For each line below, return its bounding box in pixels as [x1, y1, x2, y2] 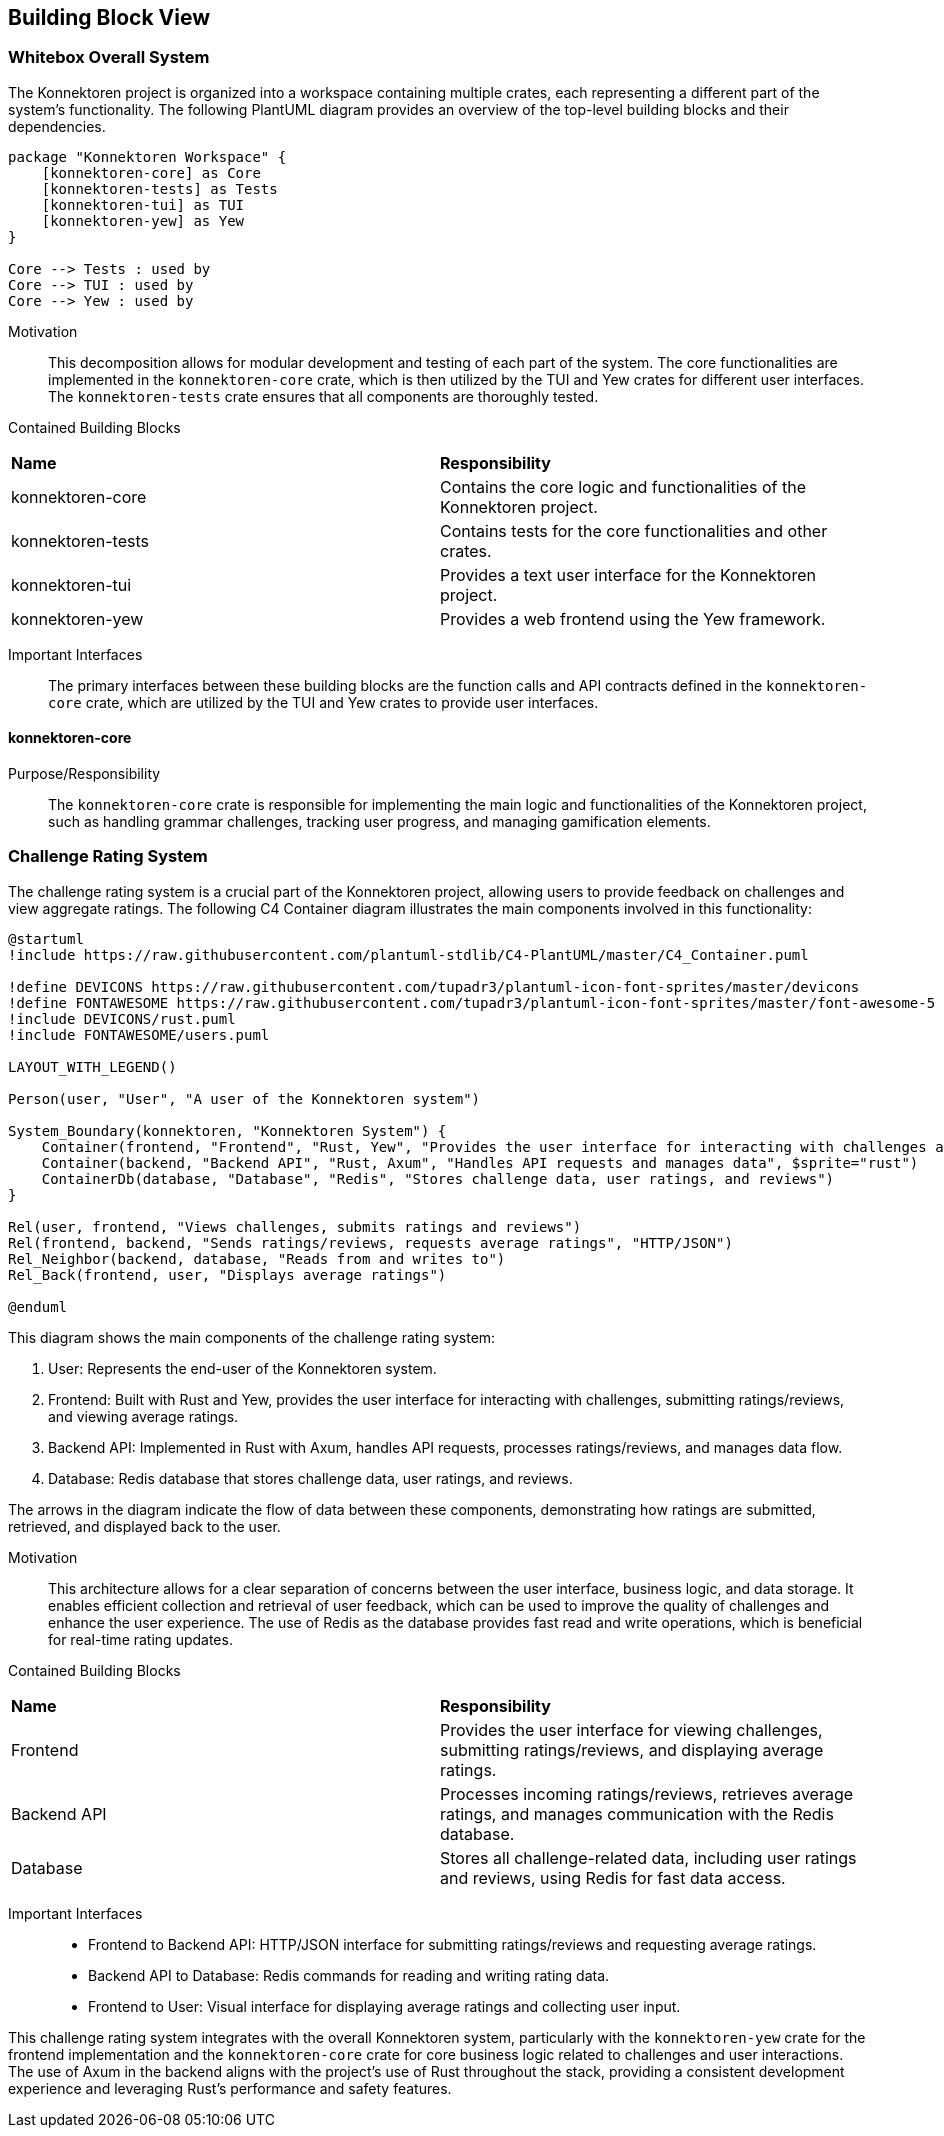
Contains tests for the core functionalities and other [440, 520, 828, 541]
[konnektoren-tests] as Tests [41, 180, 278, 197]
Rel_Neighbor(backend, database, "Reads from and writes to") [8, 1250, 506, 1267]
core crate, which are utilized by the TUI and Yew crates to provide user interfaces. [48, 693, 599, 711]
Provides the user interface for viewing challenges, [440, 1719, 823, 1740]
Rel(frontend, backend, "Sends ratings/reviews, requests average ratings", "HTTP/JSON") [8, 1234, 733, 1251]
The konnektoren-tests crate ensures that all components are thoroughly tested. [48, 387, 599, 405]
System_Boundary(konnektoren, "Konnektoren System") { [8, 1122, 447, 1139]
